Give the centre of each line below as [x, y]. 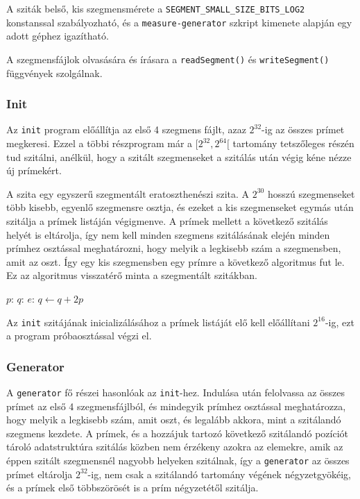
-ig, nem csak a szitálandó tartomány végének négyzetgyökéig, [219, 474]
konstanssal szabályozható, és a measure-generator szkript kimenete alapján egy [179, 22]
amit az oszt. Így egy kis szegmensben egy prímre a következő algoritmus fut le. [175, 261]
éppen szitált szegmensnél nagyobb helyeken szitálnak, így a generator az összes [178, 460]
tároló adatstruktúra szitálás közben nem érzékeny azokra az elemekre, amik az [175, 447]
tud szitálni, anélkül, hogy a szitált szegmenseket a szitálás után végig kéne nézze [179, 157]
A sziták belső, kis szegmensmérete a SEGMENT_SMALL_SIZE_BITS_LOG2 [156, 8]
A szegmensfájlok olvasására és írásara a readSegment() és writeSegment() [168, 59]
